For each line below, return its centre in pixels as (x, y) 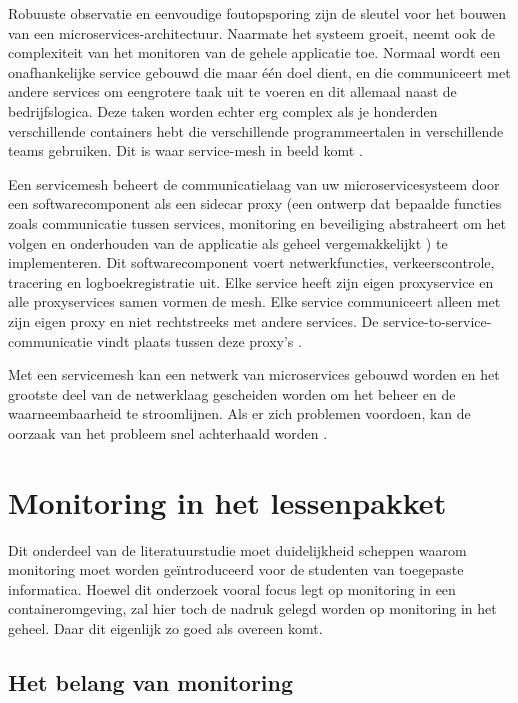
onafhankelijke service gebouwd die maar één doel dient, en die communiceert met (259, 71)
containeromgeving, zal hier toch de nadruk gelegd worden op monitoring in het (252, 608)
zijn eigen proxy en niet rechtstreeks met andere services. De (193, 320)
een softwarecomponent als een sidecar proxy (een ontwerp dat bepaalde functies (255, 203)
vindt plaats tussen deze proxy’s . (199, 340)
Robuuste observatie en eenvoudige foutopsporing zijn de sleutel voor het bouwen (257, 13)
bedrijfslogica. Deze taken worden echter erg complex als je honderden (223, 110)
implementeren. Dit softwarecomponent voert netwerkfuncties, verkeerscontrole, (251, 262)
